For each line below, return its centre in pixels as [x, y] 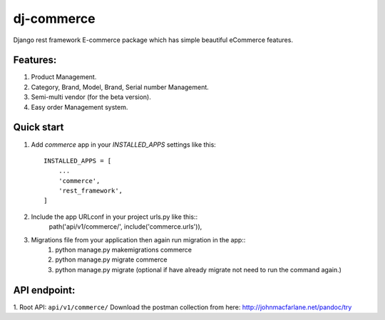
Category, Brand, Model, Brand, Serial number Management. [120, 87]
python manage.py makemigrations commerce [124, 250]
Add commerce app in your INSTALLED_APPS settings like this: [124, 144]
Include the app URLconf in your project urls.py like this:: [114, 217]
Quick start [38, 127]
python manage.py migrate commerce [111, 259]
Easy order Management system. [79, 107]
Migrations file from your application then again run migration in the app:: [138, 239]
